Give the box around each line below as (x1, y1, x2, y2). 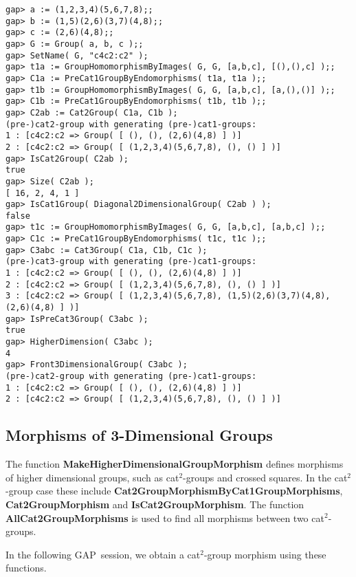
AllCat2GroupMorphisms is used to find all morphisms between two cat (5, 510, 324, 525)
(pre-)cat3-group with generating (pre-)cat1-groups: (5, 257, 257, 267)
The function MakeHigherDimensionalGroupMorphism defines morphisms (5, 457, 344, 471)
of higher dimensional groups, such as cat (5, 470, 179, 484)
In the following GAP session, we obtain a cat (5, 547, 201, 561)
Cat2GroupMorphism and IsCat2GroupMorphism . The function (5, 497, 304, 511)
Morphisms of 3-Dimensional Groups (5, 424, 273, 446)
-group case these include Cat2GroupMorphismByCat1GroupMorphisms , (5, 483, 343, 498)
